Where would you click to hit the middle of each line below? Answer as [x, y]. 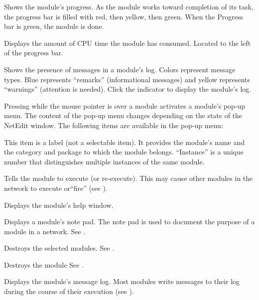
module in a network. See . [45, 231]
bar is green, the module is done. [54, 26]
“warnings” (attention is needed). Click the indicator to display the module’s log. [128, 89]
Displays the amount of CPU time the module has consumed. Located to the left [128, 43]
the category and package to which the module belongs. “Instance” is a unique [124, 152]
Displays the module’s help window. [59, 205]
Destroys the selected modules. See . [59, 248]
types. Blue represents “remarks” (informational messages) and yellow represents [127, 79]
